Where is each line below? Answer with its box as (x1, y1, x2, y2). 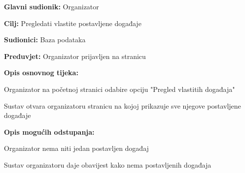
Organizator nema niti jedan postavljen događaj (4, 143, 149, 153)
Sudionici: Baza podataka (4, 34, 86, 45)
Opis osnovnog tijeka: (4, 67, 78, 78)
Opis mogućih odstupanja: (4, 126, 95, 137)
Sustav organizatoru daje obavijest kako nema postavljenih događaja (4, 159, 211, 170)
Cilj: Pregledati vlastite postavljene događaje (4, 18, 141, 28)
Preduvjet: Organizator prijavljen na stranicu (4, 51, 146, 61)
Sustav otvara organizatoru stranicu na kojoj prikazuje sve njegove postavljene (4, 100, 241, 111)
